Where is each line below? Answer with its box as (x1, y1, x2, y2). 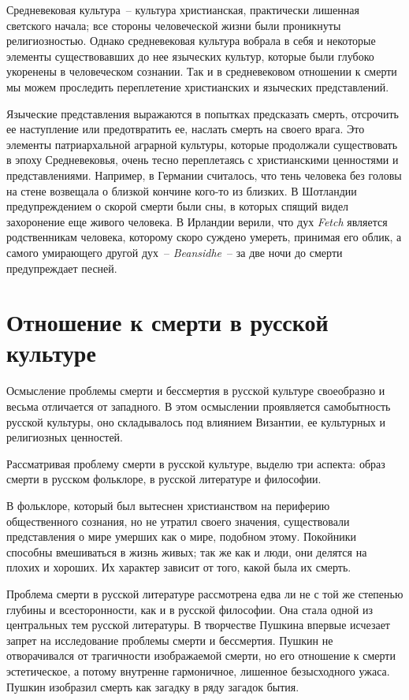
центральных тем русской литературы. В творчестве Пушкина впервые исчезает (6, 616, 390, 633)
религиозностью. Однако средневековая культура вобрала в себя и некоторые (6, 32, 376, 49)
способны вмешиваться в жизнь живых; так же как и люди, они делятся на (6, 543, 367, 560)
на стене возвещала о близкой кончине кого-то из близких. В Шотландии (6, 182, 357, 199)
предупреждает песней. (6, 259, 117, 276)
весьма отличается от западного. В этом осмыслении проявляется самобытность (6, 398, 391, 414)
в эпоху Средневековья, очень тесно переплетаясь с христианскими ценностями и (6, 151, 399, 168)
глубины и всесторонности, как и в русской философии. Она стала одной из (6, 601, 373, 617)
